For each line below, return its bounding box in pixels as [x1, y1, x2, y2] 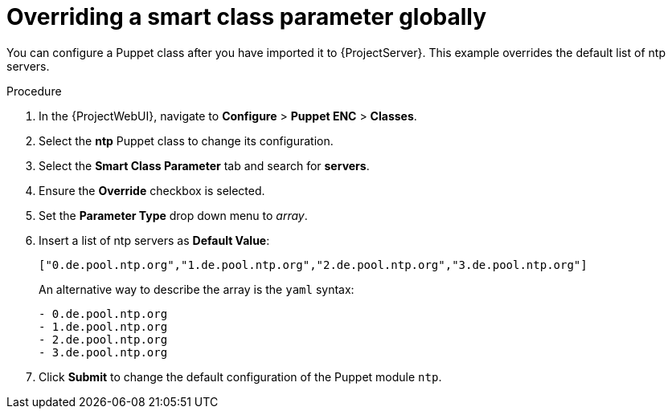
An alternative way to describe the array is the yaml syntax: [39, 282, 354, 296]
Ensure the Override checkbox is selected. [39, 183, 265, 197]
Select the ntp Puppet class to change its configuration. [39, 133, 334, 148]
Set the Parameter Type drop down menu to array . [39, 208, 308, 222]
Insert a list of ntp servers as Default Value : [39, 233, 270, 247]
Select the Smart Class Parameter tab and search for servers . [39, 158, 370, 173]
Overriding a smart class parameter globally [6, 3, 487, 31]
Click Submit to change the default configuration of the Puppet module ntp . [39, 369, 442, 384]
